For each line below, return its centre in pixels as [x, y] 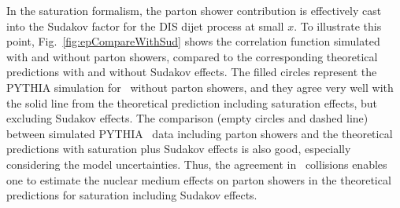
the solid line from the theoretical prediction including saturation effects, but [192, 102]
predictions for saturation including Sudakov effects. [132, 195]
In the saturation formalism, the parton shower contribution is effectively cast [194, 10]
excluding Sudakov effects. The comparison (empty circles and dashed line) [187, 118]
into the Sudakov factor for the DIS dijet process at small [145, 26]
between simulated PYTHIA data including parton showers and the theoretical [200, 133]
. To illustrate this [338, 26]
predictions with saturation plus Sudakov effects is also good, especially [179, 149]
